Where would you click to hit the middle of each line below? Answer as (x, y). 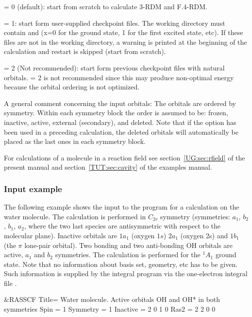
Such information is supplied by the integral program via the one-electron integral (126, 273)
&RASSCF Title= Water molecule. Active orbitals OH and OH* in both (112, 299)
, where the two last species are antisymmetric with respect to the (122, 226)
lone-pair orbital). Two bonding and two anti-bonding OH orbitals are (129, 245)
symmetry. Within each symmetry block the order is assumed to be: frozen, (116, 113)
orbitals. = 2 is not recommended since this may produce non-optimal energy (119, 77)
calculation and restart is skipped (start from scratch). (85, 51)
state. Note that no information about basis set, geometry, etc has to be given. (121, 264)
